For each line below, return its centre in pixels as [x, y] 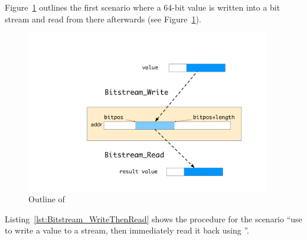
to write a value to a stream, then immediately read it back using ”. [127, 230]
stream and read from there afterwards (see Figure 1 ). [103, 19]
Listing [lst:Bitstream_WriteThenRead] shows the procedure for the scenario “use [153, 218]
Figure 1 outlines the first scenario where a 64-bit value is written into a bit [143, 7]
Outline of [47, 199]
